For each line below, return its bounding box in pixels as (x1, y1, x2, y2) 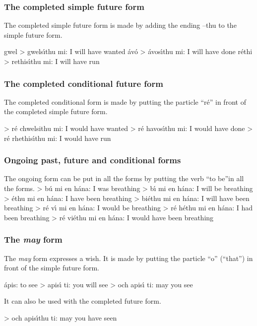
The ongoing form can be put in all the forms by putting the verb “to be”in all (4, 173, 244, 184)
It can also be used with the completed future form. (4, 296, 161, 306)
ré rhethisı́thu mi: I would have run (4, 132, 111, 143)
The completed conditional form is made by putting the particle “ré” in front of (4, 96, 246, 107)
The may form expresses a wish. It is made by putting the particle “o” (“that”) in (4, 253, 253, 263)
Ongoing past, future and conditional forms (4, 154, 181, 166)
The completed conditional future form (4, 77, 163, 89)
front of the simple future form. (4, 262, 99, 273)
